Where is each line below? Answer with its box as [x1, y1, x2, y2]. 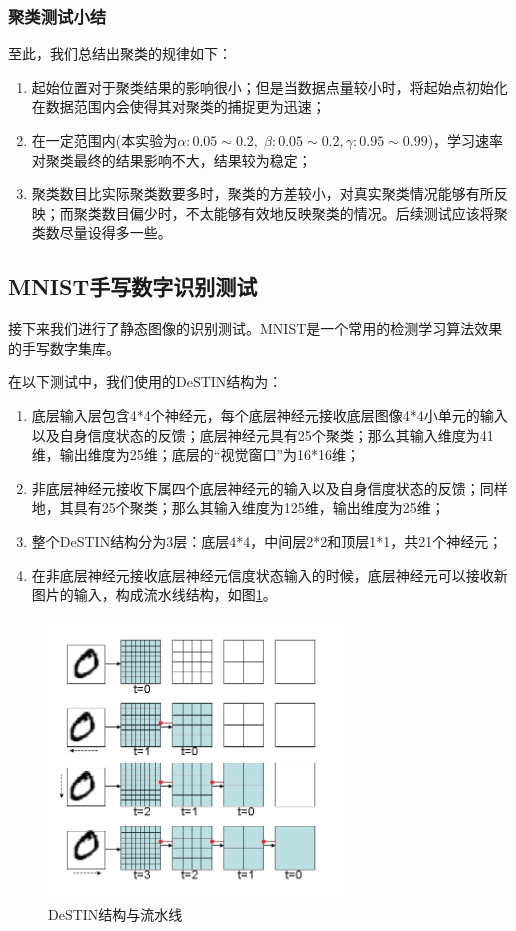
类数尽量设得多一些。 [31, 222, 172, 243]
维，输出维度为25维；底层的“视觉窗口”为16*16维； [31, 444, 361, 465]
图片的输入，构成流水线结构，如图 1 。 [31, 584, 277, 605]
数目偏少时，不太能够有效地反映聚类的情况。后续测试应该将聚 [101, 202, 508, 223]
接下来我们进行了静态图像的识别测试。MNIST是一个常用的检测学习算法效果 [8, 318, 503, 339]
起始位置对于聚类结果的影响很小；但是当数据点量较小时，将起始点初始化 [31, 76, 508, 97]
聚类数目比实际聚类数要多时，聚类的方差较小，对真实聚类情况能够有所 [31, 183, 494, 204]
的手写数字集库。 [8, 337, 120, 358]
